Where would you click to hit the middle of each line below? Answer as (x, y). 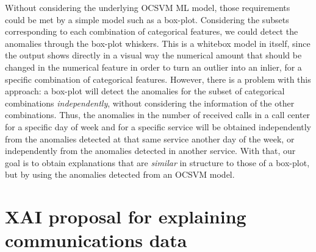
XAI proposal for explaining (126, 216)
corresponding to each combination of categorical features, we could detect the (152, 31)
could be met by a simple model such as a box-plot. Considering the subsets (147, 19)
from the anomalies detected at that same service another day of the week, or (150, 138)
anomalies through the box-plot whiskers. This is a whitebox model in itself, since (158, 43)
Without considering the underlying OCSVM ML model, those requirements (148, 7)
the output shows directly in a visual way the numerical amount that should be (153, 55)
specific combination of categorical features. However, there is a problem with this (158, 79)
